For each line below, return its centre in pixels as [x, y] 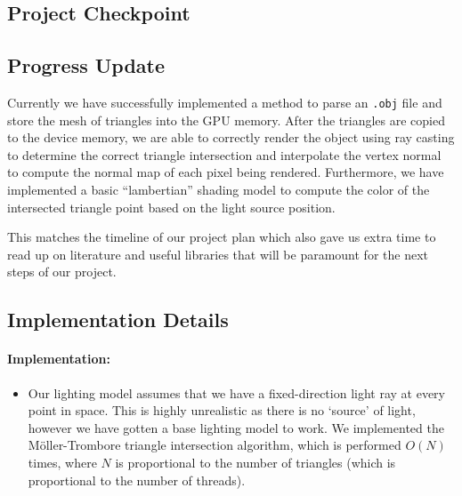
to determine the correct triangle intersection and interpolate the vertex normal [224, 154]
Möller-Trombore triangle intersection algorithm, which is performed [215, 445]
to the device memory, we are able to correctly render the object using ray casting [231, 137]
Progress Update [86, 65]
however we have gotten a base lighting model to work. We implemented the [236, 427]
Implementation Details [118, 320]
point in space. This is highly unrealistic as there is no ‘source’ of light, [222, 410]
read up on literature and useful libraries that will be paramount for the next [218, 254]
